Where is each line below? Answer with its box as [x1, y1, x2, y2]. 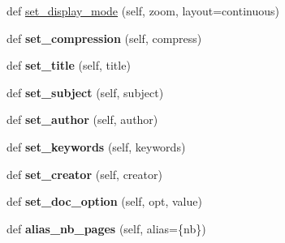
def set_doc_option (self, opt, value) [6, 193, 202, 210]
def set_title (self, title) [6, 57, 131, 74]
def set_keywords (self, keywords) [6, 138, 186, 155]
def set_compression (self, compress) [6, 29, 202, 46]
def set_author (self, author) [6, 111, 158, 128]
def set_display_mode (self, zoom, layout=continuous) [6, 2, 279, 19]
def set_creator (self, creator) [6, 165, 162, 182]
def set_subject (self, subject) [6, 83, 164, 100]
